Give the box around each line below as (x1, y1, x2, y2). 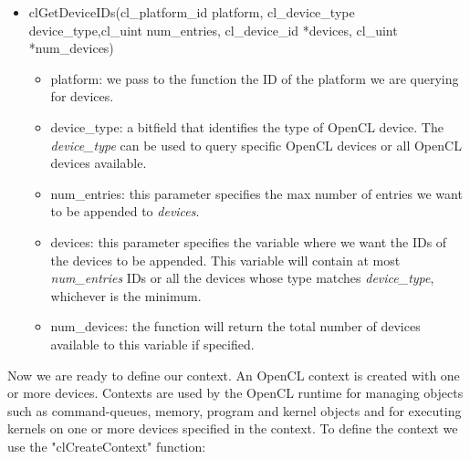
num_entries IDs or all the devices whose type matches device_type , (50, 268, 434, 287)
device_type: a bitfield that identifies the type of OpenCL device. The (50, 117, 444, 136)
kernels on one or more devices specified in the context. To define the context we (7, 419, 458, 438)
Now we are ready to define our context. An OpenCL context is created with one (7, 365, 460, 384)
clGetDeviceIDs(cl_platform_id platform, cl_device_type (28, 3, 355, 21)
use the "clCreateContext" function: (7, 436, 206, 455)
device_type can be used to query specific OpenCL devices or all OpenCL (50, 135, 462, 154)
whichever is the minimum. (50, 286, 202, 305)
